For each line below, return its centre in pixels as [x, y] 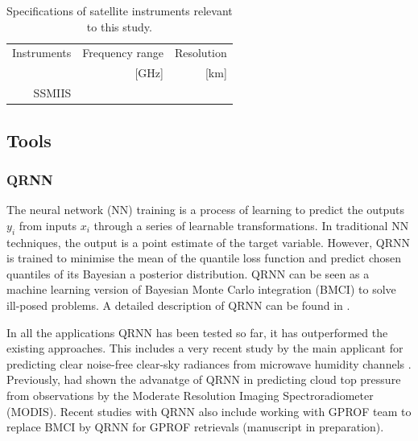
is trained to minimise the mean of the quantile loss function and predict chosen [204, 258]
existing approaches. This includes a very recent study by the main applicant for [205, 348]
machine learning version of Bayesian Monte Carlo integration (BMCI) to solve [201, 289]
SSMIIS [52, 93]
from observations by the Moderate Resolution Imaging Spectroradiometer [190, 395]
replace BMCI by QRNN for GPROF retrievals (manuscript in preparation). [195, 427]
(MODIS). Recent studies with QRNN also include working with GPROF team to [209, 411]
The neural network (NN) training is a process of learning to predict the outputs [206, 210]
